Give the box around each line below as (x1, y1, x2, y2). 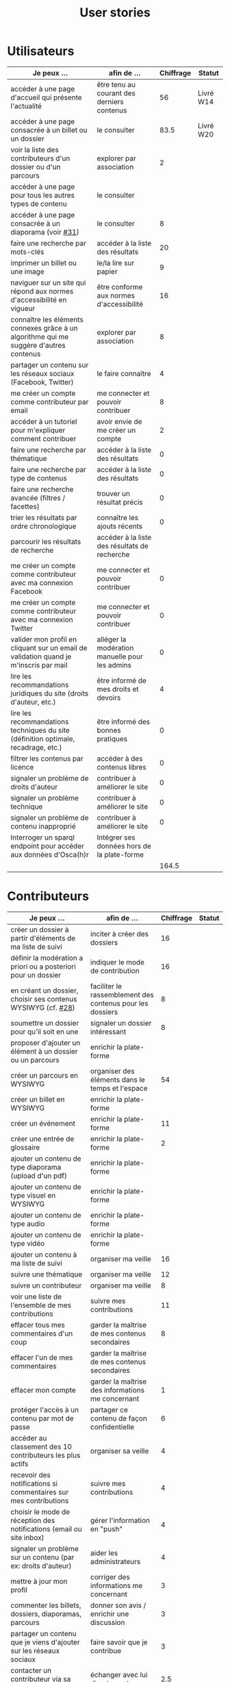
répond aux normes (10, 286, 74, 296)
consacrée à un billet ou (10, 125, 88, 134)
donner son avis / (90, 1600, 146, 1610)
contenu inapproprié (10, 821, 77, 831)
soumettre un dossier (10, 1018, 79, 1028)
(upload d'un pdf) (10, 1171, 67, 1181)
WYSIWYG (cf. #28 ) (10, 1003, 75, 1012)
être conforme (97, 282, 143, 292)
